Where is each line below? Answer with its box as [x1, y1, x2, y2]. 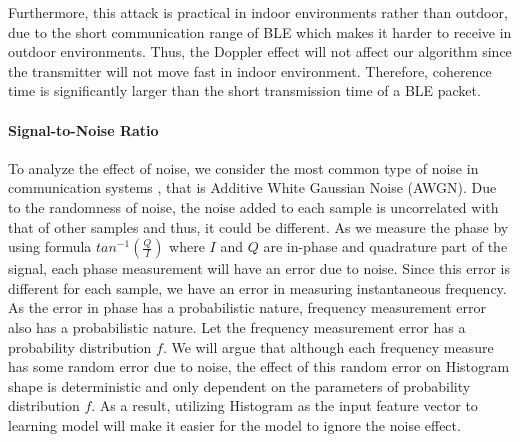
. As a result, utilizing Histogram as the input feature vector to [91, 395, 478, 416]
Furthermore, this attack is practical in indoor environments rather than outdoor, [8, 2, 508, 22]
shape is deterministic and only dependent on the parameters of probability [8, 375, 471, 396]
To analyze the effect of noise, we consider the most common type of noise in [8, 157, 479, 178]
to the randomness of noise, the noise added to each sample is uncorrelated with [8, 196, 499, 217]
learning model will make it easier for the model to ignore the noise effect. [8, 414, 461, 435]
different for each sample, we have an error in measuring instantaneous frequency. [8, 277, 507, 298]
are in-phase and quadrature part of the [263, 236, 508, 257]
